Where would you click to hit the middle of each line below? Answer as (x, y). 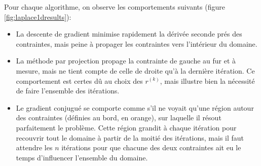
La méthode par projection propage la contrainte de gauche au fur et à (126, 61)
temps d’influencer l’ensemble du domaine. (82, 157)
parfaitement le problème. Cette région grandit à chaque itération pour (126, 127)
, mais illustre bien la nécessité (207, 80)
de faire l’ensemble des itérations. (68, 91)
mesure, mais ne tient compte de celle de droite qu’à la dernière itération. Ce (135, 70)
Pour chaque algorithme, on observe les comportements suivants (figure (115, 7)
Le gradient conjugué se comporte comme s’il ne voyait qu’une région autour (135, 107)
